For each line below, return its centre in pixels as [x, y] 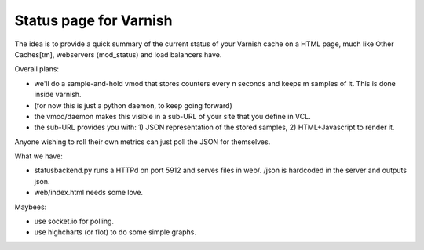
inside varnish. [58, 95]
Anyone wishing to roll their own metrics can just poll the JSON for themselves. [143, 142]
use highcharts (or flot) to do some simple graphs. [115, 232]
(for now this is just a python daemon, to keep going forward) [133, 105]
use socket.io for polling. [74, 221]
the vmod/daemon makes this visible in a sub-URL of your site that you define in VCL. [172, 116]
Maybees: [31, 207]
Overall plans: [37, 69]
